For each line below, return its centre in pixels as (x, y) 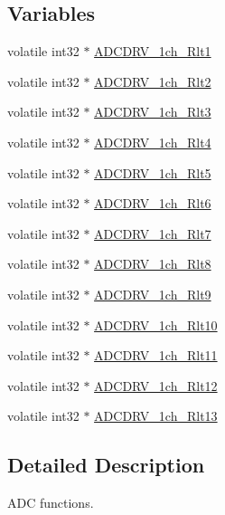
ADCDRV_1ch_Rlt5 (153, 172)
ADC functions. (51, 503)
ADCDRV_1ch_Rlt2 (153, 81)
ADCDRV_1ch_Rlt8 (153, 264)
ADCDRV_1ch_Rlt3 (153, 112)
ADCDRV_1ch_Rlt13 (156, 416)
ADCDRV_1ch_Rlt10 (156, 324)
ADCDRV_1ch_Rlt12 (156, 385)
